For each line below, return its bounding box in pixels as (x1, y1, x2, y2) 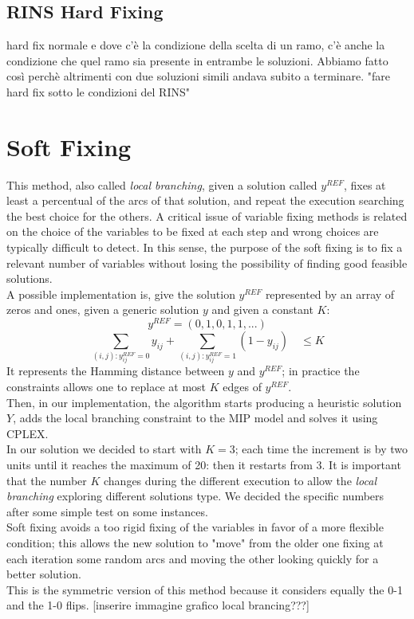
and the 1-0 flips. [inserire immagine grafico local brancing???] (6, 597, 310, 613)
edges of (223, 378, 262, 394)
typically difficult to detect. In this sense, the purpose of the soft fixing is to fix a (6, 239, 403, 256)
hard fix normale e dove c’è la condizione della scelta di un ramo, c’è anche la (6, 37, 385, 53)
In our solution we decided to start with (6, 441, 202, 457)
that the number (6, 472, 87, 488)
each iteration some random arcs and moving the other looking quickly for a (6, 550, 379, 566)
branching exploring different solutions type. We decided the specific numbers (6, 488, 384, 504)
